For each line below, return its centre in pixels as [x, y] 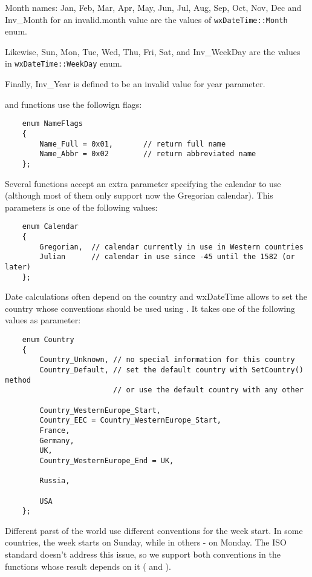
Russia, [55, 481]
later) [18, 267]
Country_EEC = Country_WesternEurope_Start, [130, 420]
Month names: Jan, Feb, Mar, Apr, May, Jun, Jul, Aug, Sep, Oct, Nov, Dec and [153, 7]
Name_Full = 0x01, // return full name [133, 144]
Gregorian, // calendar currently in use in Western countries [171, 247]
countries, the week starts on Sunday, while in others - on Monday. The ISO [146, 542]
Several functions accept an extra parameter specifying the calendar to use [143, 183]
